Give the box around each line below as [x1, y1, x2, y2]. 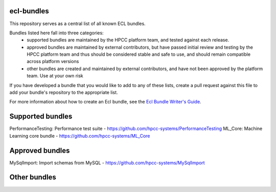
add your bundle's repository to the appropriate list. [9, 90, 118, 96]
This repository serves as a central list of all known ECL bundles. [9, 20, 146, 27]
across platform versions [27, 58, 79, 65]
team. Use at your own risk [27, 73, 84, 79]
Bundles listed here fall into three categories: [9, 30, 104, 36]
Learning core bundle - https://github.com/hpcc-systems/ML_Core [9, 133, 150, 139]
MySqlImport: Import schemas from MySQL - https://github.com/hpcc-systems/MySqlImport [9, 159, 205, 166]
